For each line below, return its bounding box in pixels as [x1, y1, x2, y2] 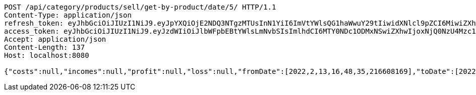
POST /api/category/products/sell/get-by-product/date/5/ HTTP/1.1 [4, 3, 276, 11]
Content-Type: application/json [4, 11, 132, 19]
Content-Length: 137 [4, 43, 85, 51]
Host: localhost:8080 [4, 51, 89, 59]
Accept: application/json [4, 35, 106, 43]
